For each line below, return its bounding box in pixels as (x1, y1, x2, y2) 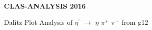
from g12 (122, 17, 149, 27)
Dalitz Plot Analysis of (4, 17, 73, 27)
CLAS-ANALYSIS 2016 (4, 1, 86, 10)
